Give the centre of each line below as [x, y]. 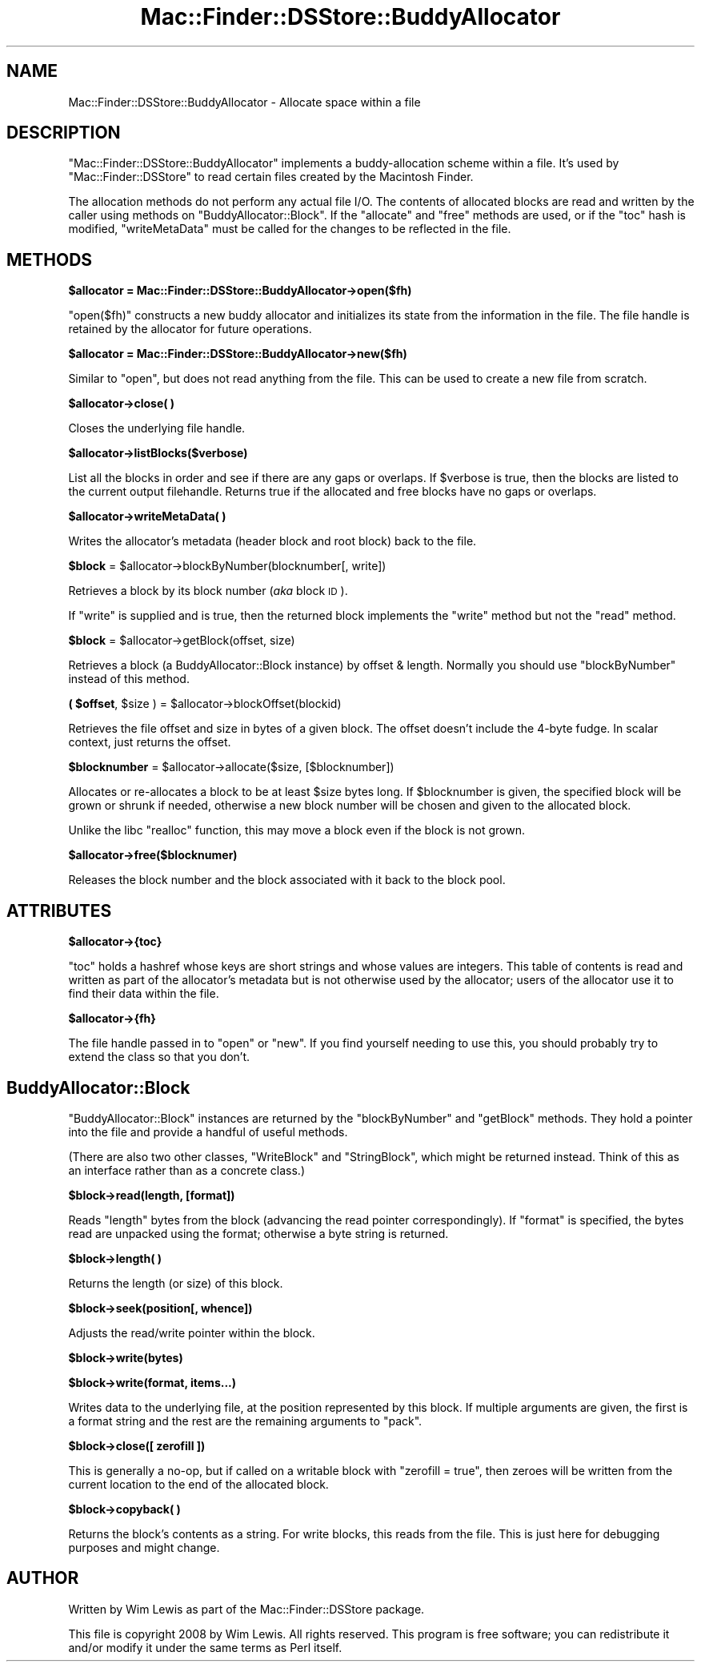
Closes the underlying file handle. [157, 428]
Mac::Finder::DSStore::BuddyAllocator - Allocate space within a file [244, 102]
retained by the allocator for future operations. [190, 329]
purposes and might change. [144, 1547]
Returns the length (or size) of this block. [176, 1283]
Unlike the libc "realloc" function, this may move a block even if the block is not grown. [296, 830]
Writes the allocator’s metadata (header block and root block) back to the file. [272, 541]
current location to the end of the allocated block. [198, 1484]
